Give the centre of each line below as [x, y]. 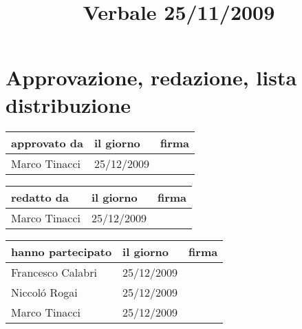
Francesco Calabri [54, 272]
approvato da [47, 142]
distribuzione [68, 104]
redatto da [40, 197]
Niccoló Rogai [44, 292]
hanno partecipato [62, 251]
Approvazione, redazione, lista [151, 77]
